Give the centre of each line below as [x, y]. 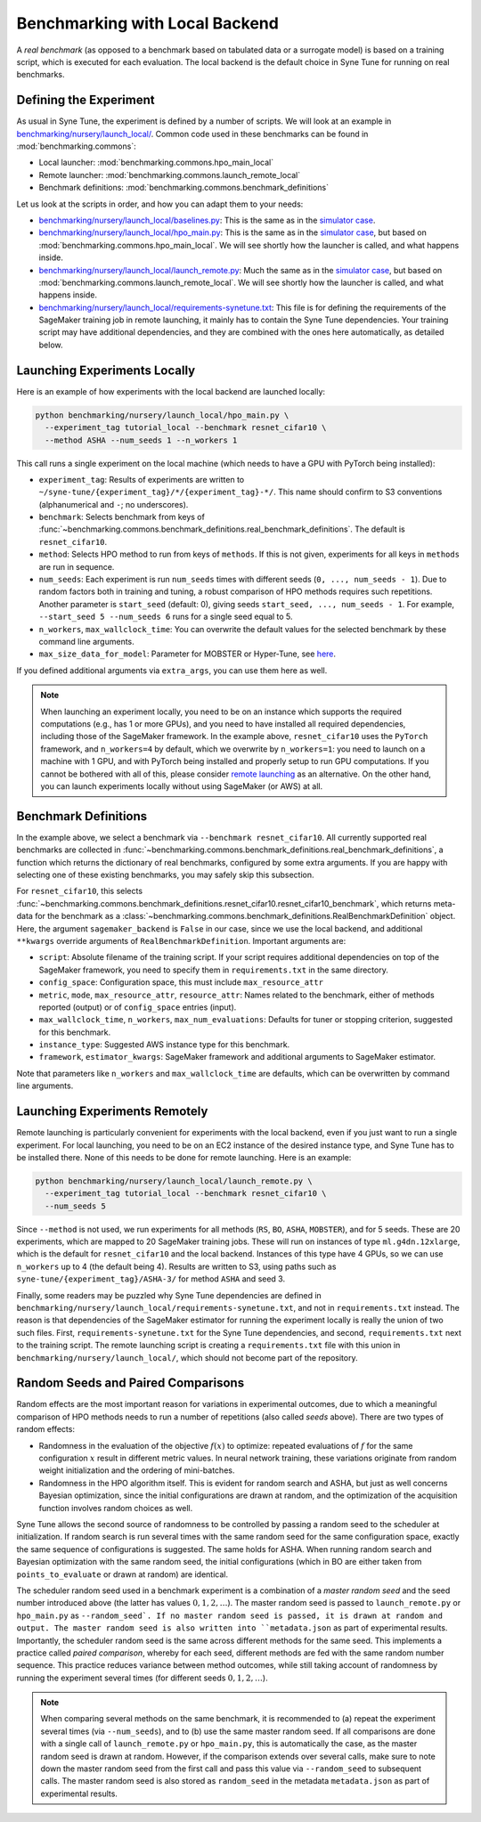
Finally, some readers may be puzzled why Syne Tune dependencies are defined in [169, 1295]
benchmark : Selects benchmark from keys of [122, 517]
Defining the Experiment [86, 100]
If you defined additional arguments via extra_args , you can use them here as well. [172, 670]
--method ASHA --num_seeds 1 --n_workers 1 [141, 440]
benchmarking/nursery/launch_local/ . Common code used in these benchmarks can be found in [192, 134]
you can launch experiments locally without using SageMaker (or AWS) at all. [182, 786]
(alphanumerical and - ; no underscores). [114, 504]
